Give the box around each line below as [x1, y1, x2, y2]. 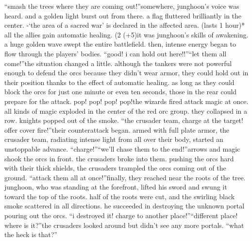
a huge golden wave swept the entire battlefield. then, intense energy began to [4, 39, 236, 49]
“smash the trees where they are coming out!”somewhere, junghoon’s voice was [4, 1, 239, 11]
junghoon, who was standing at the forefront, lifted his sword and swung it [4, 182, 227, 192]
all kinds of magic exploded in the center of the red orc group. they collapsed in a [4, 105, 248, 116]
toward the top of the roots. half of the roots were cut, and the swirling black [4, 191, 235, 201]
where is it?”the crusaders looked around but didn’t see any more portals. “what [4, 220, 244, 230]
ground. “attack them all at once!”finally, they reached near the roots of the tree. [4, 172, 246, 182]
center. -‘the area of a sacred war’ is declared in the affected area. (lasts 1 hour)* [4, 20, 245, 30]
